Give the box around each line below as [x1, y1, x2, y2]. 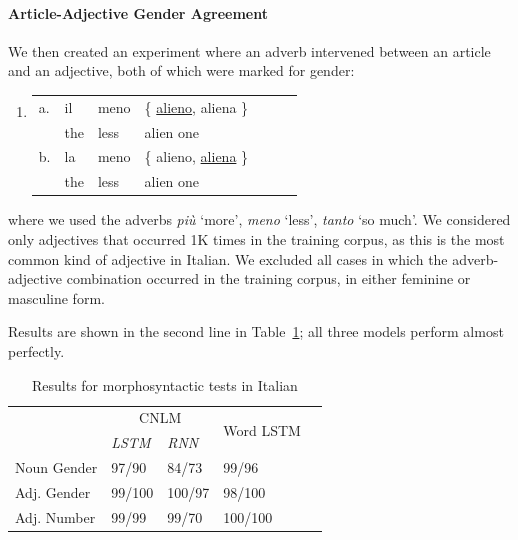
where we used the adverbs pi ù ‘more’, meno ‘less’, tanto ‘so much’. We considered [8, 209, 511, 230]
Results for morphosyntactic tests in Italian [32, 374, 298, 395]
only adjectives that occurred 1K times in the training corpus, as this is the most [8, 228, 505, 249]
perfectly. [8, 340, 65, 361]
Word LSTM [223, 419, 301, 440]
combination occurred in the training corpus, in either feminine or [66, 268, 471, 289]
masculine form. [8, 287, 105, 308]
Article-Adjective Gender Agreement [8, 2, 268, 23]
